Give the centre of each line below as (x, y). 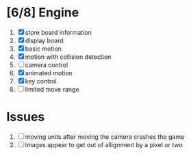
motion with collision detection (68, 57)
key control (41, 81)
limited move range (52, 89)
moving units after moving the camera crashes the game (105, 136)
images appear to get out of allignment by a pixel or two (104, 144)
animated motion (49, 73)
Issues (26, 117)
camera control (47, 65)
